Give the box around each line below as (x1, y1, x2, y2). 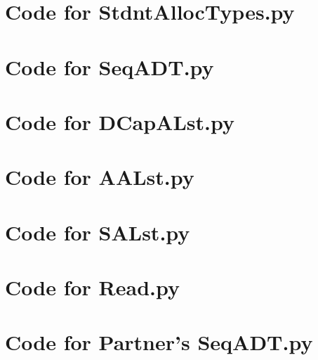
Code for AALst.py (5, 162, 194, 191)
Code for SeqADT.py (5, 52, 214, 81)
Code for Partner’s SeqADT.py (5, 328, 313, 356)
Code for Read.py (5, 273, 180, 302)
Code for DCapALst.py (5, 107, 234, 136)
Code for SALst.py (5, 217, 190, 246)
